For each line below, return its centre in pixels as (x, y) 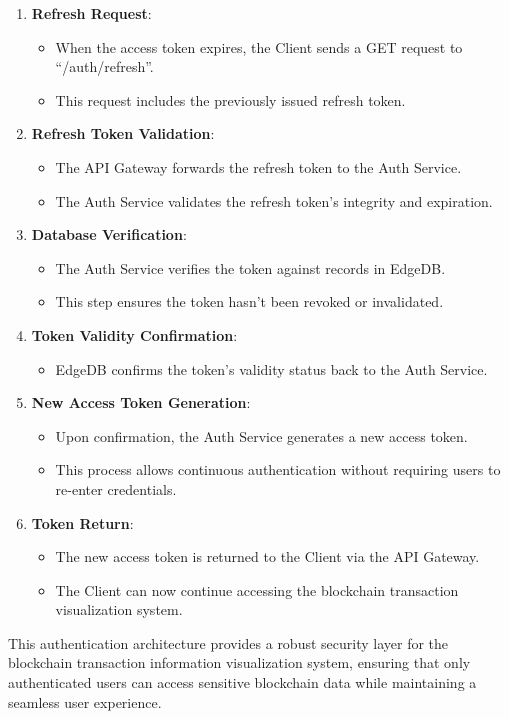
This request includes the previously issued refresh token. (230, 99)
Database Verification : (109, 234)
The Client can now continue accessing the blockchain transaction (257, 589)
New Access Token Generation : (141, 402)
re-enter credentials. (116, 488)
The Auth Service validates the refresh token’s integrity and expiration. (274, 200)
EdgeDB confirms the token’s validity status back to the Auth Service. (271, 368)
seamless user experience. (85, 701)
